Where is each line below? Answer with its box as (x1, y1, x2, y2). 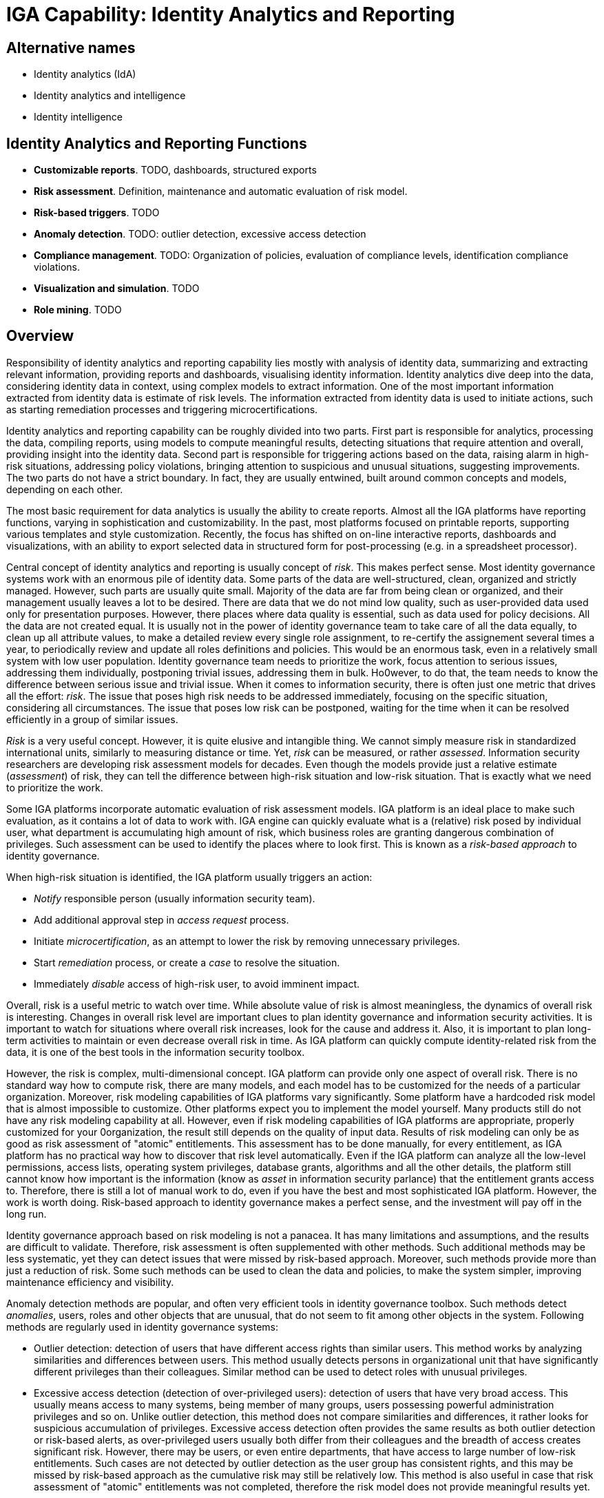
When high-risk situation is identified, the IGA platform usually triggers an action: (6, 871, 373, 883)
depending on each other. (6, 483, 123, 495)
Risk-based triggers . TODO (34, 207, 160, 219)
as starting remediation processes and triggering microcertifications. (6, 403, 318, 415)
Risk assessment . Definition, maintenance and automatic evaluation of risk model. (34, 185, 408, 198)
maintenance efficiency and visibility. (6, 1276, 174, 1288)
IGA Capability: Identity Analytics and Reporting (6, 3, 455, 26)
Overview (6, 327, 74, 345)
